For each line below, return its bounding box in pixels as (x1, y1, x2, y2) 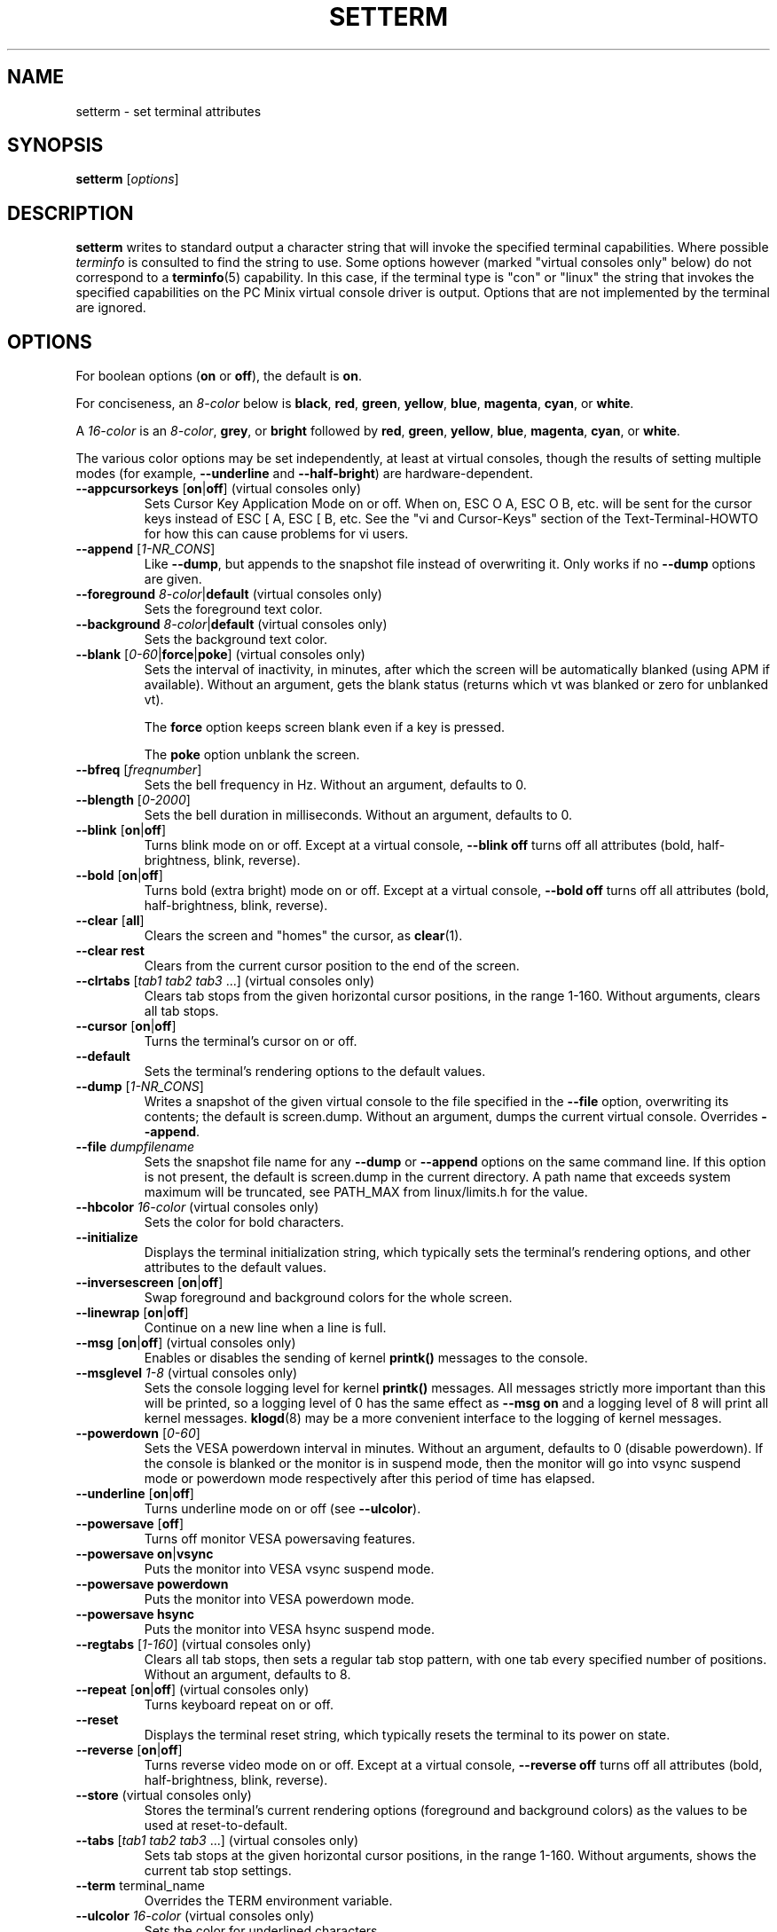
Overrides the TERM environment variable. (144, 1893, 393, 1909)
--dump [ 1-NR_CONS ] (75, 1079, 204, 1095)
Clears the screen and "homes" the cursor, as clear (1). (144, 928, 463, 944)
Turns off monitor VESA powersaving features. (144, 1531, 416, 1547)
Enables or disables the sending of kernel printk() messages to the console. (144, 1350, 588, 1366)
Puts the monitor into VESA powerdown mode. (144, 1591, 415, 1607)
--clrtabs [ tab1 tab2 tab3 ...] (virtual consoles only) (75, 973, 375, 989)
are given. (144, 571, 202, 587)
